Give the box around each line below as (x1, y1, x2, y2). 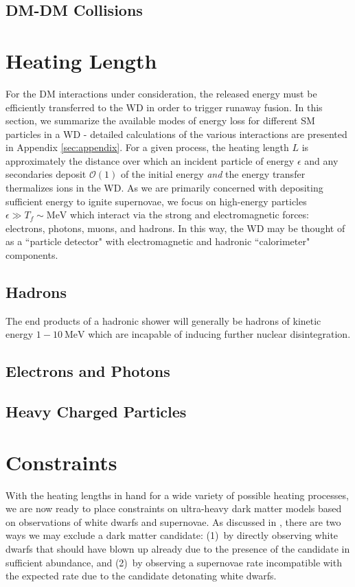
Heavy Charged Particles (5, 401, 187, 422)
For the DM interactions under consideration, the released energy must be (5, 86, 317, 100)
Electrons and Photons (5, 360, 170, 382)
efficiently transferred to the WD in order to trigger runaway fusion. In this (5, 100, 323, 114)
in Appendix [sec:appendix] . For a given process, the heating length (5, 140, 289, 154)
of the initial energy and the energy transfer (120, 167, 306, 181)
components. (5, 248, 58, 262)
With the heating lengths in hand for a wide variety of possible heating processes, (5, 487, 349, 502)
